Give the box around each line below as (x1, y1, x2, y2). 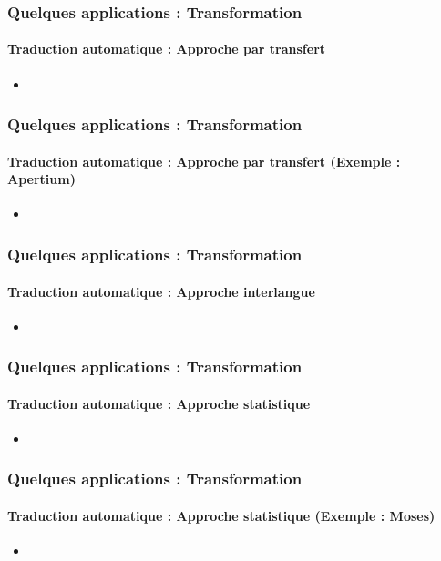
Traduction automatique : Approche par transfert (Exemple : (7, 151, 401, 170)
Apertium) (7, 169, 76, 189)
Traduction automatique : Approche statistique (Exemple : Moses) (7, 505, 436, 525)
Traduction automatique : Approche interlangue (7, 281, 315, 301)
